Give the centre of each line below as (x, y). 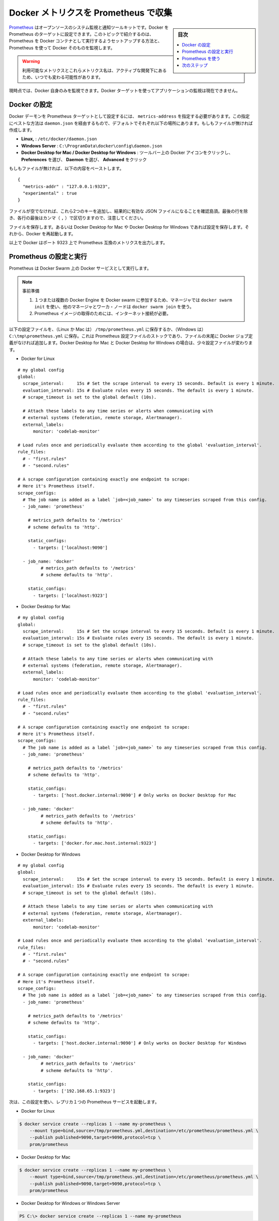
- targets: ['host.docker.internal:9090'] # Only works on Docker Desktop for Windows (140, 1043)
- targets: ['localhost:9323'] (70, 595)
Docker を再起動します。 (51, 234)
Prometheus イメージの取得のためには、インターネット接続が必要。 (103, 314)
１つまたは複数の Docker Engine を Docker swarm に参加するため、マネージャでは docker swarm (133, 300)
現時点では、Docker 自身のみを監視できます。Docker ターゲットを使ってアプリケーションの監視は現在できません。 (125, 91)
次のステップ (195, 65)
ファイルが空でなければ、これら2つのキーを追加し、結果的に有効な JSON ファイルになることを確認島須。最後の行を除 (129, 211)
